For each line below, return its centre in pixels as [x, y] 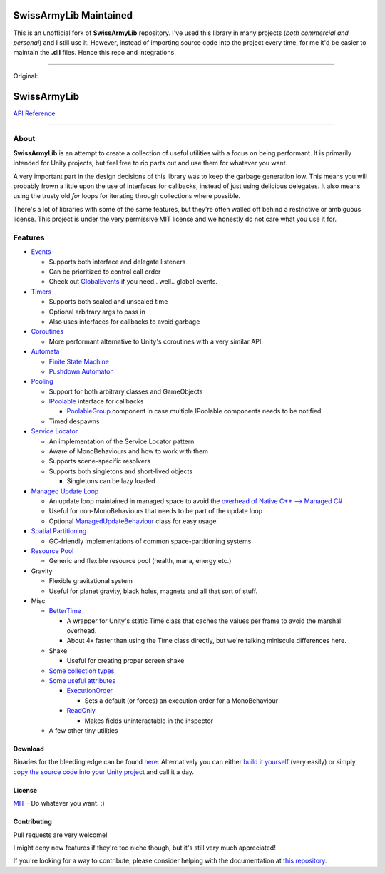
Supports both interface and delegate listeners [117, 262]
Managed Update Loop [65, 491]
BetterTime [65, 611]
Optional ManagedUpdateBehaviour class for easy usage [133, 521]
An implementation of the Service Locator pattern [122, 441]
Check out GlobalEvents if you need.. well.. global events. [133, 282]
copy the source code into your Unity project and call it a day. [104, 772]
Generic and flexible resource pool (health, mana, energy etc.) [140, 561]
